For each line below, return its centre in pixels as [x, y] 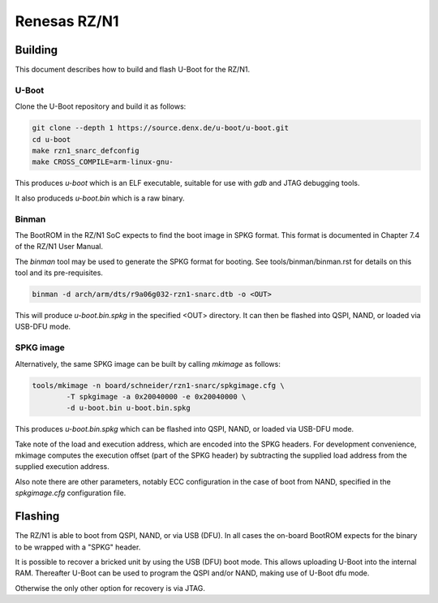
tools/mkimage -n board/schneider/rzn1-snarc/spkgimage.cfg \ [158, 385]
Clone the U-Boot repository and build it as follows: [101, 106]
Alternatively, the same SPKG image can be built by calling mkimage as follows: [148, 364]
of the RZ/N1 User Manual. [59, 247]
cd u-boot [52, 139]
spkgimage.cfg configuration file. [71, 493]
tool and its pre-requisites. [59, 273]
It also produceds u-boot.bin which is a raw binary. [100, 198]
